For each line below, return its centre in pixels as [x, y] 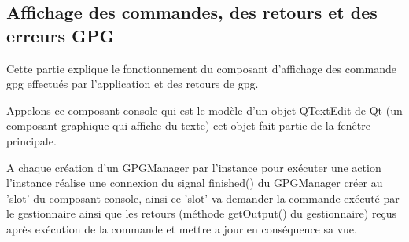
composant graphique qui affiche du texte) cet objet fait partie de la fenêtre [188, 125]
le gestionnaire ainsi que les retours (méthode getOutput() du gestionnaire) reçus [202, 213]
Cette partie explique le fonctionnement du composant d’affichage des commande [201, 68]
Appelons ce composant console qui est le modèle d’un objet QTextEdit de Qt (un [204, 110]
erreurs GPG [61, 35]
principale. [31, 140]
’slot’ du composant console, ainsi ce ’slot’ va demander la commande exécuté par [203, 198]
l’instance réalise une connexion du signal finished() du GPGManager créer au [195, 183]
